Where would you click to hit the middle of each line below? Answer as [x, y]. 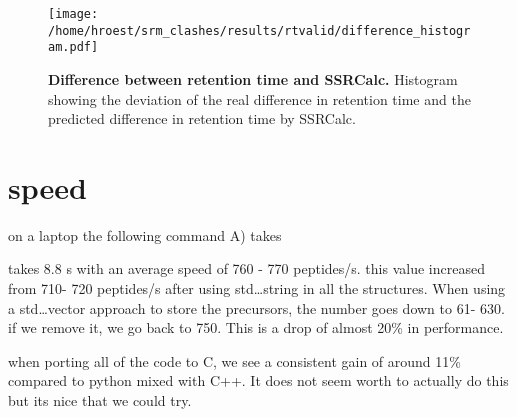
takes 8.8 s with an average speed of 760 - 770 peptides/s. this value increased [246, 268]
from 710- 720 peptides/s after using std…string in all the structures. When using [257, 288]
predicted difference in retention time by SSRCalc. [202, 118]
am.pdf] [73, 47]
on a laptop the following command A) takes [145, 234]
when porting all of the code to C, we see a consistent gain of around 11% [234, 360]
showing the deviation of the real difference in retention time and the [259, 98]
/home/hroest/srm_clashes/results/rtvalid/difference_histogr [259, 30]
